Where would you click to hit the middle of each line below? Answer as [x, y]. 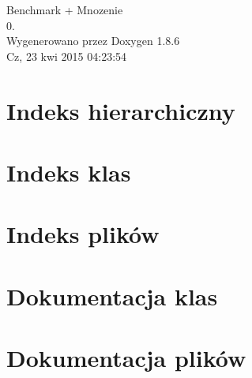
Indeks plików [83, 234]
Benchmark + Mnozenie [65, 9]
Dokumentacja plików [126, 358]
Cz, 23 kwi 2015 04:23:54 [67, 56]
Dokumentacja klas [112, 296]
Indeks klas [69, 172]
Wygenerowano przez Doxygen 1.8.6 [93, 41]
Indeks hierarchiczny [121, 110]
